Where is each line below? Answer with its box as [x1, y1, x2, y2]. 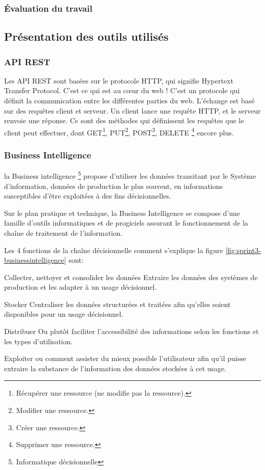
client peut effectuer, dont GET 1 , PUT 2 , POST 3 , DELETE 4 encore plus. [4, 125, 234, 137]
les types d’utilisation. [4, 336, 73, 346]
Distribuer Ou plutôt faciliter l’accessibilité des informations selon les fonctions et [4, 326, 259, 337]
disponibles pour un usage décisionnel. [4, 309, 123, 319]
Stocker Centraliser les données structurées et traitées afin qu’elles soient [4, 298, 231, 309]
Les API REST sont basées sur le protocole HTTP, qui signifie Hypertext [4, 75, 233, 86]
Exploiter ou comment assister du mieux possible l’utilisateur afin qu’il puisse [4, 353, 247, 364]
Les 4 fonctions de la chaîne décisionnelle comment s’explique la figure [4, 244, 223, 255]
